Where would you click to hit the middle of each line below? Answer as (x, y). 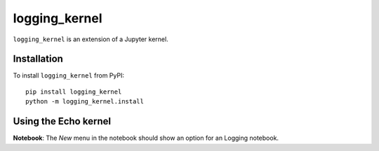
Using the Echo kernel (62, 121)
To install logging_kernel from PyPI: (68, 75)
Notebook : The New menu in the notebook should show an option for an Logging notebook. (146, 138)
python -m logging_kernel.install (85, 102)
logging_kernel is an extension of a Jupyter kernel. (91, 39)
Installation (38, 59)
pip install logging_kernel (74, 92)
